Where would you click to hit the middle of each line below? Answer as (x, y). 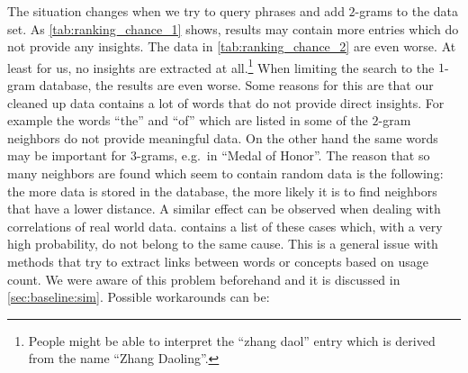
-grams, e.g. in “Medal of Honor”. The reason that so (283, 155)
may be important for (67, 155)
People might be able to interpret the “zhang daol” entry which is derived (232, 340)
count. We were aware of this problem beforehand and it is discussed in (204, 279)
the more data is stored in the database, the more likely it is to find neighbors (222, 191)
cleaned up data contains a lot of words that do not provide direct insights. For (226, 102)
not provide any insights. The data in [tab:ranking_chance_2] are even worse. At (232, 46)
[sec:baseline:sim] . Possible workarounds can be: (139, 297)
